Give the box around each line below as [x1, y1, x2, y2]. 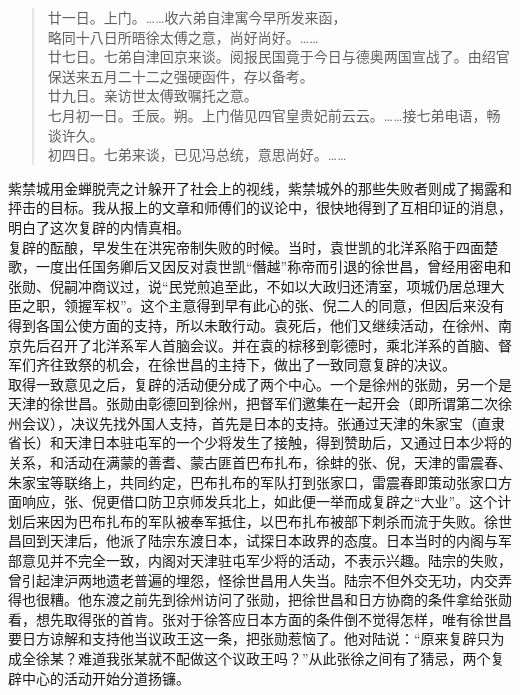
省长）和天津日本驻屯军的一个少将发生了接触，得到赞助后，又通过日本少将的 [8, 432, 512, 453]
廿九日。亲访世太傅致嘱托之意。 [47, 85, 258, 106]
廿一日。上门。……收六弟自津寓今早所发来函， [47, 7, 347, 27]
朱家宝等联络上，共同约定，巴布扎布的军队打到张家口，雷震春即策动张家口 [8, 471, 498, 492]
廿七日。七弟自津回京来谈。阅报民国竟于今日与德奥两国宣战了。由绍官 [47, 46, 510, 67]
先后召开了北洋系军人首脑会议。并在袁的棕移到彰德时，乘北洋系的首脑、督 [21, 334, 512, 355]
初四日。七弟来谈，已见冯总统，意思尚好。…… [47, 144, 347, 165]
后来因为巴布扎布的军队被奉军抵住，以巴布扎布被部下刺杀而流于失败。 [21, 510, 484, 531]
